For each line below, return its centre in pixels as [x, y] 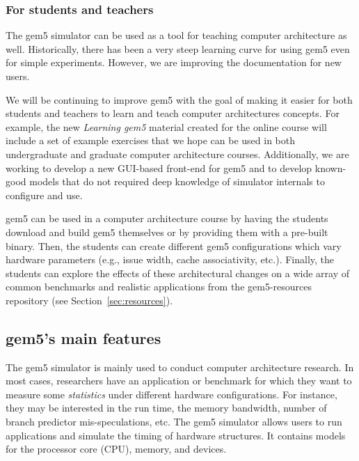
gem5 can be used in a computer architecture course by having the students [167, 218]
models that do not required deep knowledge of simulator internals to [177, 181]
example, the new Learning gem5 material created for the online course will [166, 126]
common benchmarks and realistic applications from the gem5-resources [159, 287]
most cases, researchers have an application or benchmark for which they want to [179, 381]
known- [330, 167]
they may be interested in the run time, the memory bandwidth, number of [166, 408]
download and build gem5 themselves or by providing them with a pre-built [167, 232]
